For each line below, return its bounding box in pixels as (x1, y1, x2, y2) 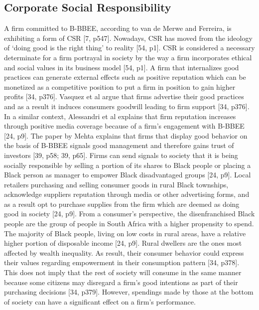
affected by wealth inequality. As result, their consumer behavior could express (4, 247, 244, 258)
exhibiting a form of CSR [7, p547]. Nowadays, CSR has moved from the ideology (4, 32, 253, 43)
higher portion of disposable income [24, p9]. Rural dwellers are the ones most (4, 238, 242, 248)
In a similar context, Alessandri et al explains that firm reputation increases (4, 111, 236, 121)
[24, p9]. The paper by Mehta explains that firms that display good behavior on (4, 130, 248, 141)
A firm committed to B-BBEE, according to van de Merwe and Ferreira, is (4, 23, 232, 33)
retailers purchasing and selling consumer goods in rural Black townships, (4, 179, 229, 189)
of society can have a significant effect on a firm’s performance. (4, 296, 196, 307)
